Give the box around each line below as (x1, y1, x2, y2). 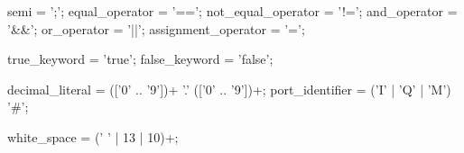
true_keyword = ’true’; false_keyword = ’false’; (7, 49, 274, 68)
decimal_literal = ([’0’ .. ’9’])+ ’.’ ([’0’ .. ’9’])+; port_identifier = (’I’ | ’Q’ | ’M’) (7, 79, 451, 98)
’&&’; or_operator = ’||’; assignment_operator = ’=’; (7, 19, 305, 38)
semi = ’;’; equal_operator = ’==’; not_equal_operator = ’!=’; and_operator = (7, 2, 458, 20)
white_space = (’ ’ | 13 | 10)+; (7, 127, 179, 146)
